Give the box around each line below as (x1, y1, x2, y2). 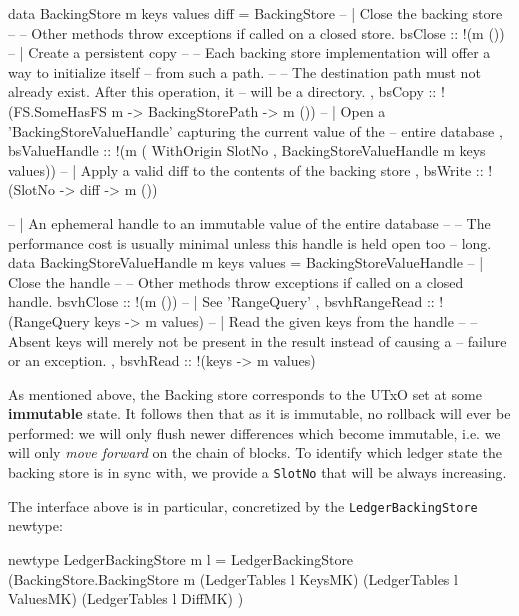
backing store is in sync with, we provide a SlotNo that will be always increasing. (8, 462, 507, 483)
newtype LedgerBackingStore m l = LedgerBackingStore (8, 548, 354, 569)
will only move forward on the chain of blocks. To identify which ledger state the (8, 442, 502, 463)
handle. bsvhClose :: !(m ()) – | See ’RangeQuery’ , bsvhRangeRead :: (8, 291, 435, 312)
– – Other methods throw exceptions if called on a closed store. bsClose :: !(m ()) (8, 22, 505, 43)
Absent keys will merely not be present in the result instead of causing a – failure (8, 330, 507, 351)
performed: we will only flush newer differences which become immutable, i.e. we (8, 422, 501, 443)
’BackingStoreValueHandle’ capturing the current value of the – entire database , (8, 120, 503, 141)
